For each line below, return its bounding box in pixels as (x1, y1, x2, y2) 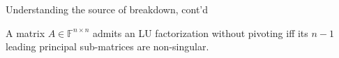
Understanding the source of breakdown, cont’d (6, 2, 209, 16)
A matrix (6, 25, 45, 40)
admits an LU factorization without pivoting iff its (93, 25, 308, 40)
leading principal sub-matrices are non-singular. (6, 39, 209, 54)
